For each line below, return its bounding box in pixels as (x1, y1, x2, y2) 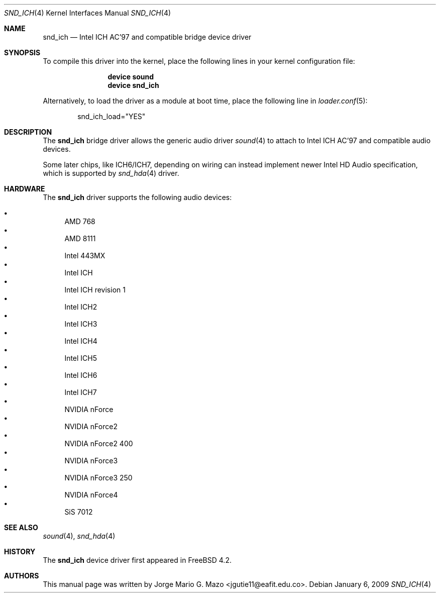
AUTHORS (4, 571, 39, 580)
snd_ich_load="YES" (77, 112, 146, 121)
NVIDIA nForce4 (64, 490, 118, 499)
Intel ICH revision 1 (64, 285, 126, 294)
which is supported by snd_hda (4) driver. (43, 169, 179, 177)
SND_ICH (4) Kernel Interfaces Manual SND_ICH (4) (4, 9, 171, 17)
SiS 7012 (64, 508, 93, 516)
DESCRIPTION (4, 128, 52, 136)
